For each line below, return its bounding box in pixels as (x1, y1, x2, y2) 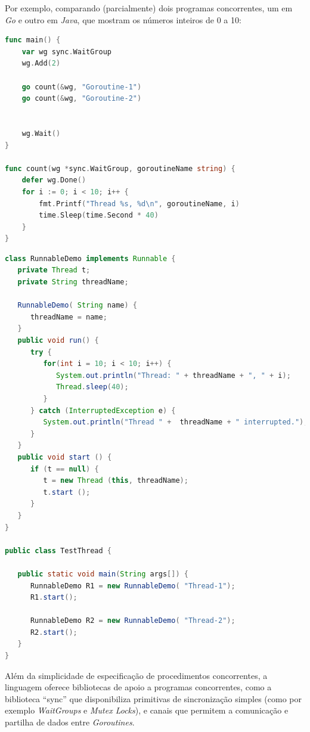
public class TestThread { (5, 546, 111, 555)
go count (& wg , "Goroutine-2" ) (21, 94, 142, 103)
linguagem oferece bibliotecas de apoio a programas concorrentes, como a (5, 681, 272, 693)
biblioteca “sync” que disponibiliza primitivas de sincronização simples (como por (5, 692, 302, 705)
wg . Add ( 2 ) (21, 59, 61, 68)
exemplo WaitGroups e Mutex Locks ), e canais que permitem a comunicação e (5, 704, 289, 717)
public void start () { (17, 452, 112, 461)
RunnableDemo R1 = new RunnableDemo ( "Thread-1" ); (30, 581, 235, 590)
